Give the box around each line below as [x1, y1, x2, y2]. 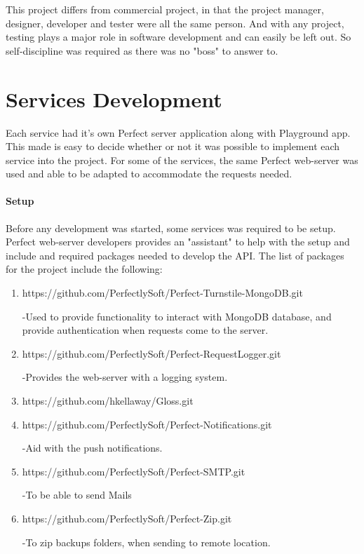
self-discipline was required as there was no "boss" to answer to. [6, 43, 278, 58]
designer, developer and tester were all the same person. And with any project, [6, 15, 344, 30]
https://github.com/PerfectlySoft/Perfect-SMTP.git [22, 464, 245, 478]
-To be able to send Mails [22, 487, 132, 502]
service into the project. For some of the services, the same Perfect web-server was [6, 152, 358, 167]
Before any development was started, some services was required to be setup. [6, 220, 336, 235]
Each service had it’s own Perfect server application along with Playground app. [6, 125, 351, 140]
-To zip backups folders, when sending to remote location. [22, 534, 271, 549]
